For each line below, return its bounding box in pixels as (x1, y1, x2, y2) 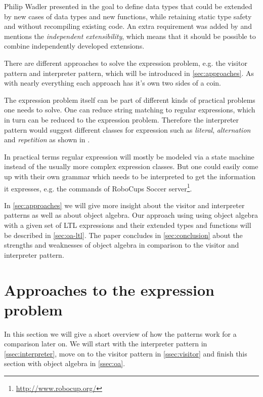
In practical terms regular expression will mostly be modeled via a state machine (4, 151, 254, 162)
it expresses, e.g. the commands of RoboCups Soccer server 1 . (4, 181, 192, 193)
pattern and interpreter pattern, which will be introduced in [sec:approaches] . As (4, 67, 254, 78)
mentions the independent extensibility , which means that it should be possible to (4, 30, 256, 41)
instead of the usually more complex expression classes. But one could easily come (4, 161, 258, 172)
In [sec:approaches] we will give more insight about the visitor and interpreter (4, 200, 245, 210)
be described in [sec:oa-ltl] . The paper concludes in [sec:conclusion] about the (4, 229, 243, 240)
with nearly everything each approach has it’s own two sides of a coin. (4, 77, 221, 88)
